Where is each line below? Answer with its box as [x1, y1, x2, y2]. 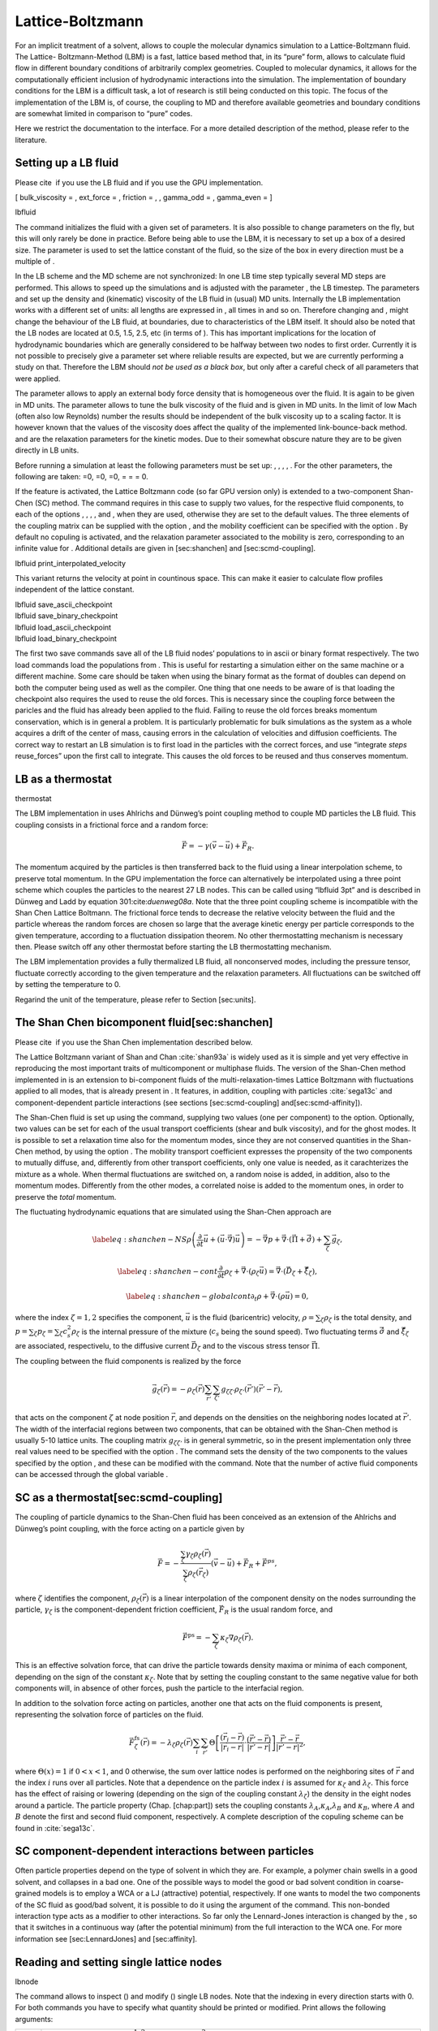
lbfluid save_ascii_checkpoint [15, 600, 113, 609]
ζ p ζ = [33, 1327, 54, 1338]
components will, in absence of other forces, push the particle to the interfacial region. [15, 1683, 304, 1693]
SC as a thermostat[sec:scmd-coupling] [15, 1491, 223, 1505]
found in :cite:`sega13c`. [15, 1823, 95, 1833]
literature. [15, 135, 48, 145]
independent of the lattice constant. [15, 585, 135, 595]
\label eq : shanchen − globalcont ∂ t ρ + [126, 1292, 269, 1303]
